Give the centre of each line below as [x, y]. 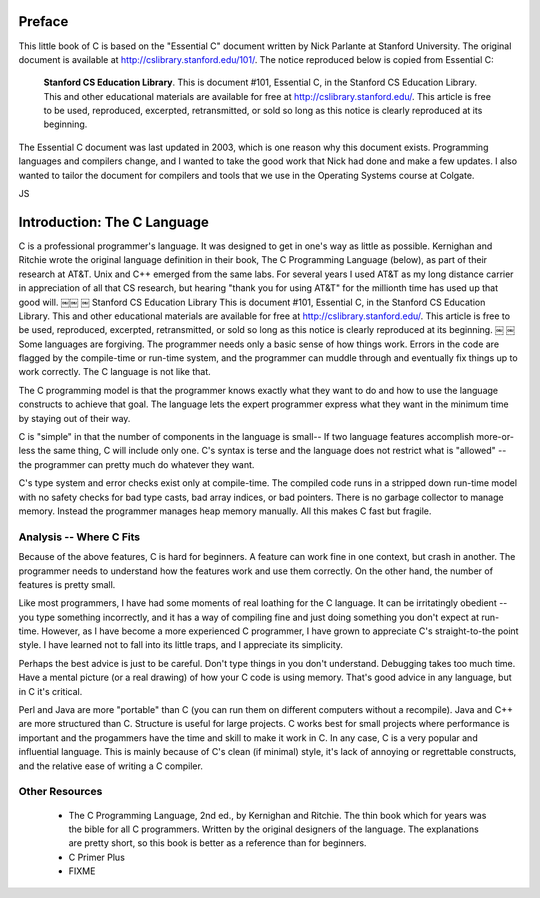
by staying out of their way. [74, 418]
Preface [43, 21]
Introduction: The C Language [114, 221]
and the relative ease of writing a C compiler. [111, 766]
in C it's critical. [50, 691]
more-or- [495, 437]
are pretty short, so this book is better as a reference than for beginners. [217, 843]
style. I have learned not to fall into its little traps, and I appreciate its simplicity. [181, 645]
